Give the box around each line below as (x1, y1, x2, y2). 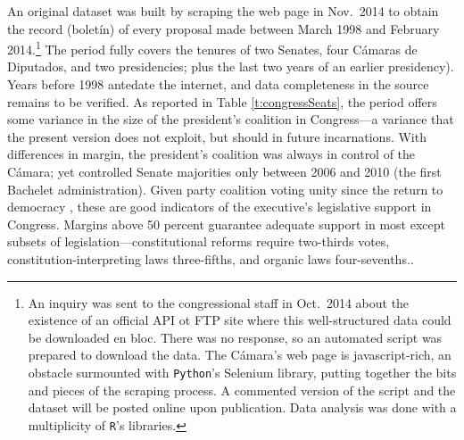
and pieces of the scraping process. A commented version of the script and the (28, 380, 456, 399)
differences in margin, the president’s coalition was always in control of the (7, 145, 416, 163)
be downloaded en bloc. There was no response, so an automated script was (28, 328, 443, 346)
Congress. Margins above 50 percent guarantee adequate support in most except (7, 214, 445, 233)
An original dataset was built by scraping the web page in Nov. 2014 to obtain (7, 2, 439, 20)
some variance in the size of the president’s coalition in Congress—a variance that (7, 110, 454, 129)
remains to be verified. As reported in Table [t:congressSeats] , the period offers (7, 92, 437, 111)
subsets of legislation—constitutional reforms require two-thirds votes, (7, 232, 390, 251)
